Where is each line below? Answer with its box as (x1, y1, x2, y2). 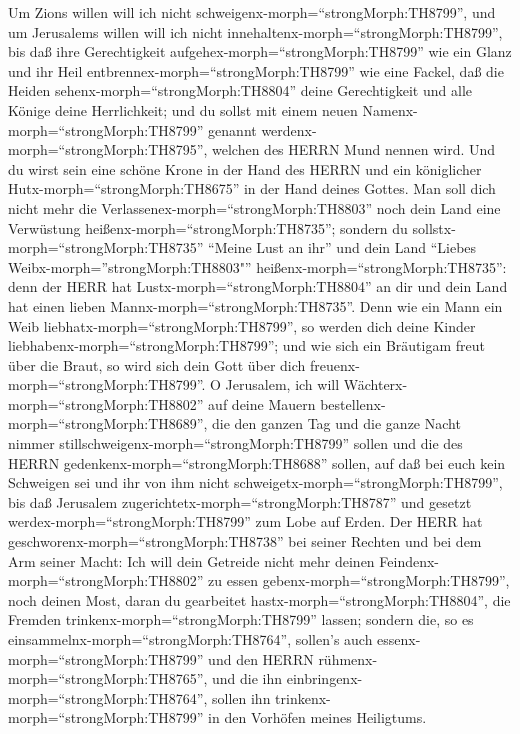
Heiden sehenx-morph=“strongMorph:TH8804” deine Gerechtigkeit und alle (8, 80, 472, 101)
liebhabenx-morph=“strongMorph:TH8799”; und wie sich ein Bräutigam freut (8, 335, 485, 356)
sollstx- (412, 217, 456, 238)
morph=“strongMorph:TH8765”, (8, 668, 208, 689)
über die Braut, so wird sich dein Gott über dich (8, 354, 306, 375)
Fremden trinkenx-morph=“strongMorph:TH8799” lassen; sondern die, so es (8, 609, 474, 630)
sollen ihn (212, 687, 271, 708)
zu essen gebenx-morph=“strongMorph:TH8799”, (208, 570, 510, 591)
